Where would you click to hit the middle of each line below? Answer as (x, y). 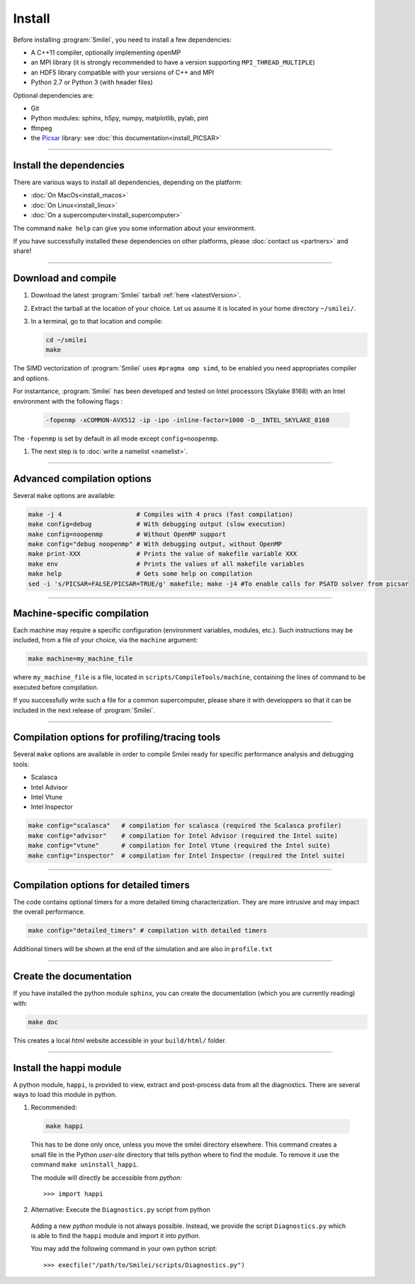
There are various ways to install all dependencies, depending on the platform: (127, 182)
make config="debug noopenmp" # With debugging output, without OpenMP (155, 544)
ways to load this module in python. (65, 1094)
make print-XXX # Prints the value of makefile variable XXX (163, 554)
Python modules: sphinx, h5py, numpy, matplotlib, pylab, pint (120, 118)
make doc (43, 1022)
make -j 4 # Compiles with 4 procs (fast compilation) (161, 514)
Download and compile (65, 279)
